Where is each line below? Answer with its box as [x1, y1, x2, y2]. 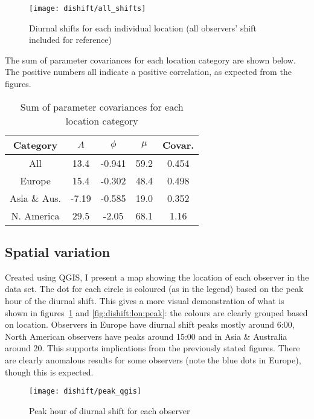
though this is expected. [5, 365, 94, 378]
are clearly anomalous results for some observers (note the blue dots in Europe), [5, 353, 301, 366]
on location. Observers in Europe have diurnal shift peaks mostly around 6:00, [5, 318, 295, 331]
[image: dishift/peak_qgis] [29, 387, 142, 396]
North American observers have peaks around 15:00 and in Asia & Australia [5, 330, 287, 342]
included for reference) [29, 33, 112, 46]
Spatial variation [5, 242, 111, 261]
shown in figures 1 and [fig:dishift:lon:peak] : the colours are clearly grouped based [5, 306, 308, 319]
